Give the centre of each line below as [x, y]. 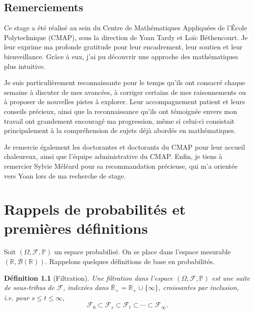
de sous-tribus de [29, 287]
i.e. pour [17, 297]
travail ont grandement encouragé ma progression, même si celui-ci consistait [119, 121]
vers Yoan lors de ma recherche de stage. [65, 175]
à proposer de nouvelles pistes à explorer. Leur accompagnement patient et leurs [125, 101]
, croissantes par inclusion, [199, 287]
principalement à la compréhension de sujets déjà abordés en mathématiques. [120, 130]
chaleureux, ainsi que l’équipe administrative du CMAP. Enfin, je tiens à [113, 156]
